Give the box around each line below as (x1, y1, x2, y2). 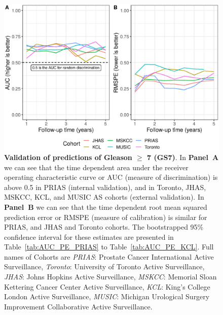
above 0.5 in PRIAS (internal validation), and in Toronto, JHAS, (4, 181, 206, 192)
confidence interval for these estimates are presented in (4, 231, 174, 242)
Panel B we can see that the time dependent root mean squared (4, 201, 207, 212)
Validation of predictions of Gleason (4, 151, 132, 162)
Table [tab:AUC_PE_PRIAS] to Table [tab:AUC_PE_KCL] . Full (4, 241, 214, 252)
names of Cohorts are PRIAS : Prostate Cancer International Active (4, 251, 214, 262)
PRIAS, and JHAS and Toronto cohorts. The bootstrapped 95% (4, 222, 204, 232)
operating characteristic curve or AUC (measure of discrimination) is (4, 172, 218, 182)
